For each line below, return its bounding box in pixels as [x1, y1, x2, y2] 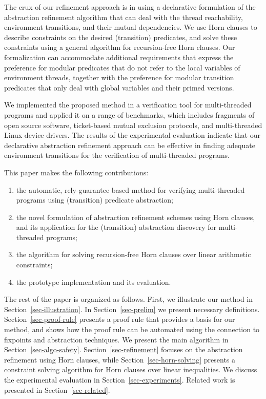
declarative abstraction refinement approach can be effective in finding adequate [4, 139, 255, 150]
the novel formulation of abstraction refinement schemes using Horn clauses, [16, 211, 255, 222]
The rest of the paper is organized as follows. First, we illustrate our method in [4, 294, 253, 304]
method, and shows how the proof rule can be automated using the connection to [4, 324, 260, 335]
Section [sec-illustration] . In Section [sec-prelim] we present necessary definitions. [4, 303, 260, 314]
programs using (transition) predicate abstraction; [16, 194, 174, 205]
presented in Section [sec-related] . [4, 384, 110, 395]
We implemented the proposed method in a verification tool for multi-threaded [4, 99, 252, 110]
